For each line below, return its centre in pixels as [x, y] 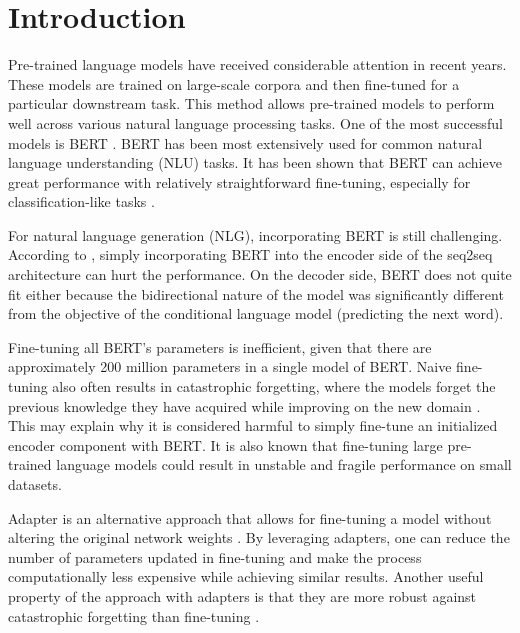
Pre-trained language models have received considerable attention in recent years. [257, 64]
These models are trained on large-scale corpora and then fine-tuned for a [234, 83]
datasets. [35, 484]
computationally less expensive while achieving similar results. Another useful [246, 576]
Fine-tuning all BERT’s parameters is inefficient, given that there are [220, 346]
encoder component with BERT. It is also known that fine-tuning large [225, 444]
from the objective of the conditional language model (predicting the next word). [256, 313]
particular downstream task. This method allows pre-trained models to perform [251, 103]
